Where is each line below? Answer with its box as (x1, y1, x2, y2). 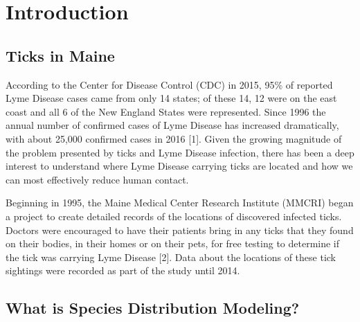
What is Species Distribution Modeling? (6, 297, 300, 319)
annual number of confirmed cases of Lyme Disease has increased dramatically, (6, 118, 339, 132)
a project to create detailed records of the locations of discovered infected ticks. (6, 208, 342, 223)
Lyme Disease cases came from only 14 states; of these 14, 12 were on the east (6, 91, 337, 105)
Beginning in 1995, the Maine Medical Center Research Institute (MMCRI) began (6, 195, 354, 210)
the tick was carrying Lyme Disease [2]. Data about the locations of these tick (6, 249, 336, 264)
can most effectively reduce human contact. (6, 172, 189, 186)
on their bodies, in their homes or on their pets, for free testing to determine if (6, 236, 340, 251)
